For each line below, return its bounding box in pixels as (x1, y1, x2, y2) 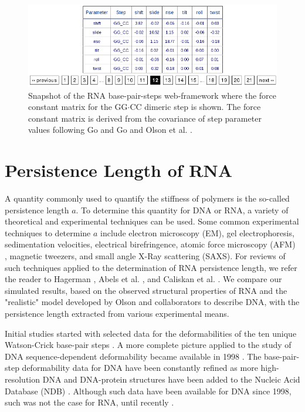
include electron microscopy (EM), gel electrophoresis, (100, 226, 294, 239)
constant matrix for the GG (28, 101, 128, 113)
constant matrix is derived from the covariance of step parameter (28, 112, 262, 124)
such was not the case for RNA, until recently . (5, 396, 174, 408)
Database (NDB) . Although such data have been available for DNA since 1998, (5, 384, 292, 397)
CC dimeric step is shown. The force (130, 101, 261, 113)
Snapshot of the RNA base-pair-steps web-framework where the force (28, 89, 276, 101)
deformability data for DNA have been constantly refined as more (22, 361, 258, 374)
